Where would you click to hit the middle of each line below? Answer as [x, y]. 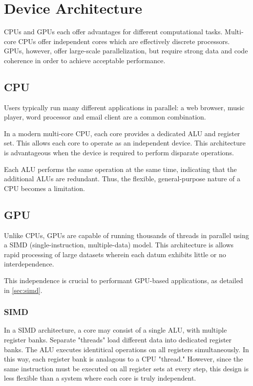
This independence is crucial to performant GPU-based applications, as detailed [124, 280]
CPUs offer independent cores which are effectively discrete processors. [124, 41]
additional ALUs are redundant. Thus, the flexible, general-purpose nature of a [122, 179]
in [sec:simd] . [23, 290]
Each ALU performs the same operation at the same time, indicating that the [120, 169]
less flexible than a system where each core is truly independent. [100, 378]
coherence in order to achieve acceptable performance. [85, 60]
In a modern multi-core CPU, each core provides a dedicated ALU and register [122, 133]
